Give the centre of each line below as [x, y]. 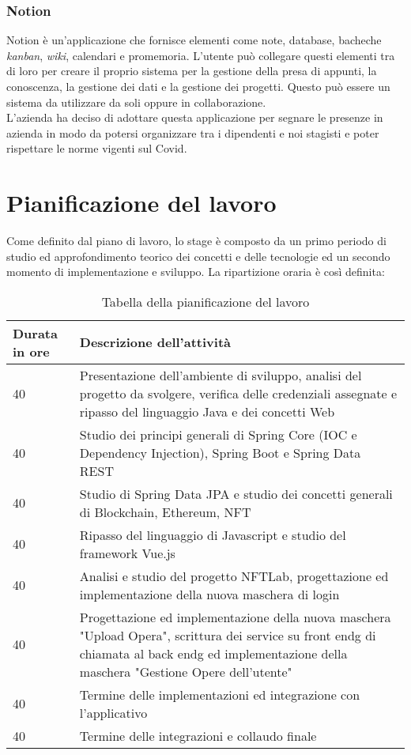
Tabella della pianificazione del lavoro [205, 301]
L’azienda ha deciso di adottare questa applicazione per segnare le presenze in [195, 117]
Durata [35, 333]
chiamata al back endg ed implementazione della [213, 653]
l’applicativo [113, 712]
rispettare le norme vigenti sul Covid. [97, 148]
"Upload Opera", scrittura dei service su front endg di [228, 635]
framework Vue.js [127, 553]
